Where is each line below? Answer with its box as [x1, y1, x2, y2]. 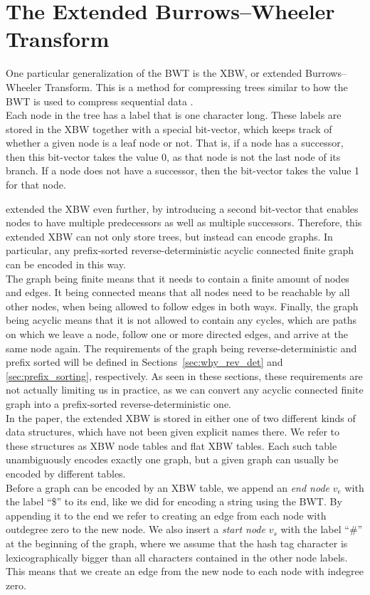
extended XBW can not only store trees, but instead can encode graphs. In [6, 228, 333, 243]
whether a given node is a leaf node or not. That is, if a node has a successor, [6, 135, 344, 150]
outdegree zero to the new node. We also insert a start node [6, 522, 265, 537]
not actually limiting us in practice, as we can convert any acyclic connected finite [6, 382, 364, 397]
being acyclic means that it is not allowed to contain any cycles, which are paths [6, 312, 357, 327]
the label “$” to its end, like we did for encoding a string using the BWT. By [6, 494, 342, 509]
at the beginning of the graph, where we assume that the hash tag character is [6, 535, 348, 550]
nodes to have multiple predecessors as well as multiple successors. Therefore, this [6, 215, 362, 230]
